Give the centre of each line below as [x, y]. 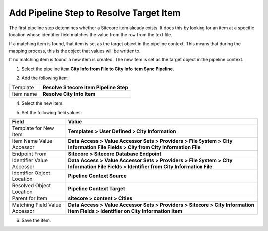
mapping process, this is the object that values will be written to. [75, 51]
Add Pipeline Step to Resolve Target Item [95, 13]
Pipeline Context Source [97, 176]
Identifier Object [31, 173]
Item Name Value [32, 141]
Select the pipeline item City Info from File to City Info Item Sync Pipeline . [98, 69]
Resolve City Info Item [69, 94]
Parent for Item [30, 198]
